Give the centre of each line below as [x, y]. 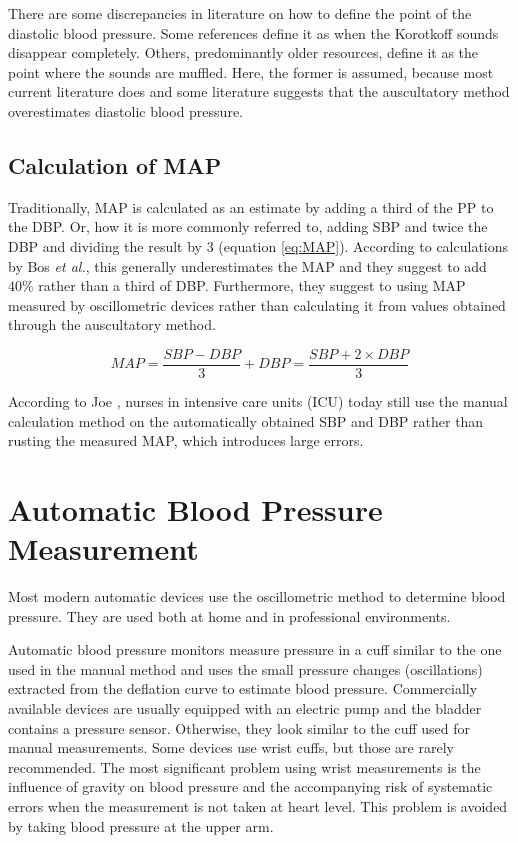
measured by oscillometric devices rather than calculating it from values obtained [257, 304]
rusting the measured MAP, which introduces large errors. [186, 440]
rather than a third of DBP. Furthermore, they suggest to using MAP [252, 285]
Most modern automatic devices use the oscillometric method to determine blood [257, 596]
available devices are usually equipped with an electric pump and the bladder [245, 708]
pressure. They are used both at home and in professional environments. [229, 615]
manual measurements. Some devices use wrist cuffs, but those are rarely [231, 747]
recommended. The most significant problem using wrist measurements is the [244, 766]
